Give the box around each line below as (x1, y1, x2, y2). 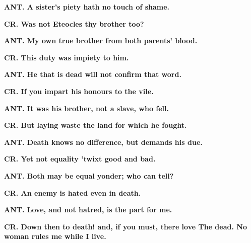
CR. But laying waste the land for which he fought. (4, 120, 187, 130)
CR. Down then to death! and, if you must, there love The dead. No (4, 221, 247, 231)
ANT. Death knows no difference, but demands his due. (4, 136, 203, 147)
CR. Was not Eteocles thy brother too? (4, 18, 144, 29)
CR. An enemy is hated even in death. (4, 187, 141, 198)
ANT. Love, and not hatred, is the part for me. (4, 204, 172, 215)
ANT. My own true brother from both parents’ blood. (4, 35, 198, 46)
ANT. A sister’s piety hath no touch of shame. (4, 2, 170, 12)
